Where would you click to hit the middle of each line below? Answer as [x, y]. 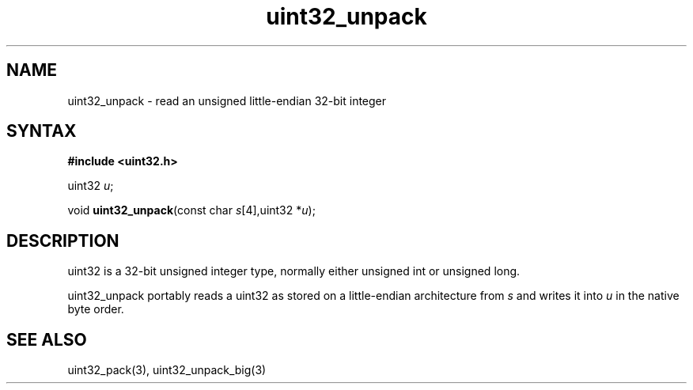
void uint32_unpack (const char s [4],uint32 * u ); [191, 210]
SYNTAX [42, 131]
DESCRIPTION [63, 240]
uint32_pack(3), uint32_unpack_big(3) [167, 370]
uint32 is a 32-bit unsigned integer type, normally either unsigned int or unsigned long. [294, 271]
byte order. [96, 309]
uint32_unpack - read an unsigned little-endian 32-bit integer [227, 100]
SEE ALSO [47, 339]
